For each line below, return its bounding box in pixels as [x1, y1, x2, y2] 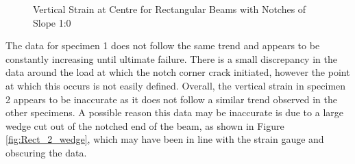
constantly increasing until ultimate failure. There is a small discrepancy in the [5, 51, 337, 66]
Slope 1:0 [33, 15, 71, 29]
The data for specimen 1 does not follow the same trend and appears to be [5, 38, 320, 53]
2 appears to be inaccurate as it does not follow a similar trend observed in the [5, 92, 337, 106]
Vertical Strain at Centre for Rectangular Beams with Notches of [33, 2, 306, 16]
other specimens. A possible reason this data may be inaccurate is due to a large [5, 105, 343, 120]
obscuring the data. [5, 145, 87, 159]
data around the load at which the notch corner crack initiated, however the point [5, 65, 350, 79]
